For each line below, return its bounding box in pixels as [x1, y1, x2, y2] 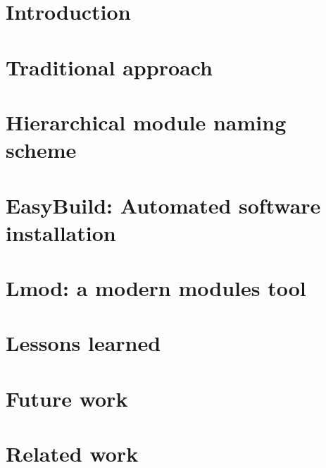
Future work [6, 383, 128, 412]
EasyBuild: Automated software [6, 190, 321, 219]
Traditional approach [6, 52, 213, 81]
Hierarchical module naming [6, 107, 287, 136]
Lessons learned [6, 328, 161, 357]
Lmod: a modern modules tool [6, 273, 306, 302]
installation [6, 218, 116, 247]
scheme [6, 135, 77, 164]
